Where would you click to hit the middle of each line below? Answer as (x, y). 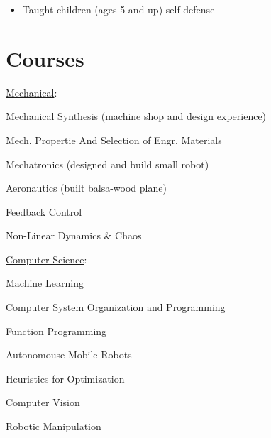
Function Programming (56, 330)
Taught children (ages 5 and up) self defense (118, 9)
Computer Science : (46, 259)
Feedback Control (44, 211)
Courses (45, 58)
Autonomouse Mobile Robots (69, 355)
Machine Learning (45, 283)
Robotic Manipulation (54, 426)
